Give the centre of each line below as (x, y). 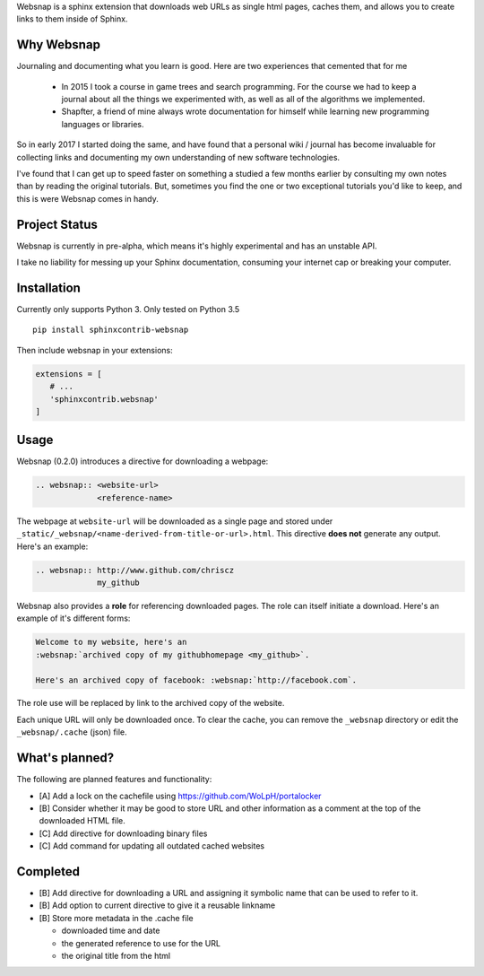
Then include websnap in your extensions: (95, 350)
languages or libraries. (103, 124)
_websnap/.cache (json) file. (72, 732)
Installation (48, 288)
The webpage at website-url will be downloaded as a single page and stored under (175, 521)
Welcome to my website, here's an (111, 642)
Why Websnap (58, 45)
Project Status (57, 224)
